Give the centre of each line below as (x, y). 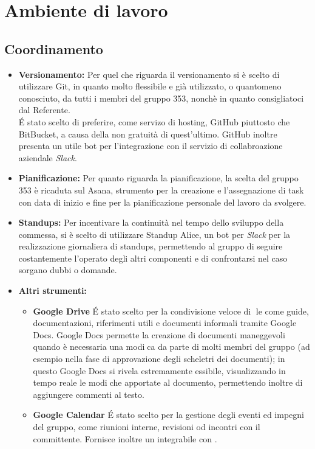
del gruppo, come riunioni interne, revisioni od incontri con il (147, 427)
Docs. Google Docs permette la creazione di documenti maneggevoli (159, 334)
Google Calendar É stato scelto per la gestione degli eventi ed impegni (168, 415)
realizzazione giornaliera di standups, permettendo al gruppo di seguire (151, 246)
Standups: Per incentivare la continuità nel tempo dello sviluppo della (151, 222)
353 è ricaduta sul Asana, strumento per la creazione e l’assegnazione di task (161, 190)
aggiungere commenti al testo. (89, 394)
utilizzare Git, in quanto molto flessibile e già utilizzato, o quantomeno (150, 86)
